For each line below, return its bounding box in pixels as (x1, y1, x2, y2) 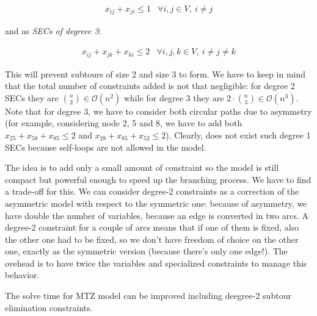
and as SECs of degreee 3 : (5, 24, 101, 37)
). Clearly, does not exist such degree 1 (166, 128, 311, 141)
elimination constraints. (5, 301, 93, 314)
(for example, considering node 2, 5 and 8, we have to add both (5, 117, 242, 129)
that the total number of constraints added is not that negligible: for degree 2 (5, 79, 295, 92)
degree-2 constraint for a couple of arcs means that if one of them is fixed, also (5, 221, 299, 234)
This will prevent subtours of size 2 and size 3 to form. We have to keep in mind (5, 67, 306, 80)
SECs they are (5, 91, 59, 104)
